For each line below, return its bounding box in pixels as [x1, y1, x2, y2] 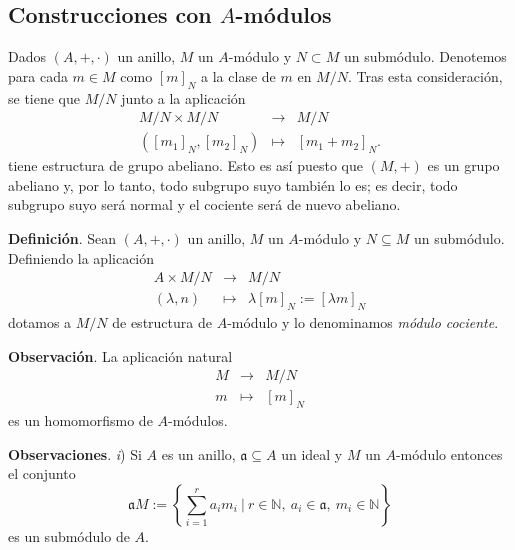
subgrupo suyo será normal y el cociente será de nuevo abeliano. [8, 194, 401, 215]
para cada [8, 65, 68, 86]
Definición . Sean [8, 228, 117, 249]
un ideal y [281, 443, 343, 464]
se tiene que [8, 87, 81, 108]
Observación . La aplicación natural [8, 345, 233, 366]
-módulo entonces [395, 443, 503, 464]
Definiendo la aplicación [8, 247, 155, 268]
